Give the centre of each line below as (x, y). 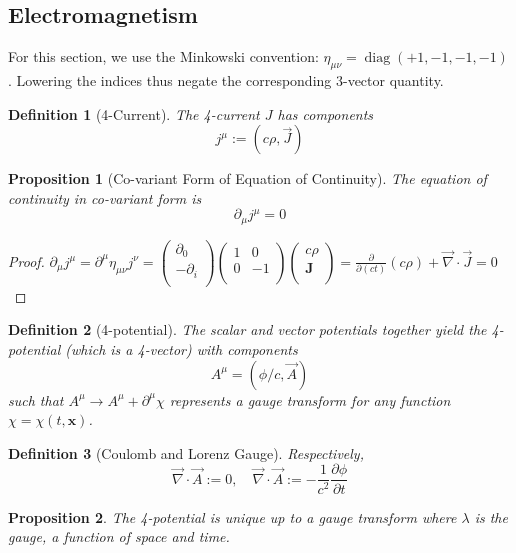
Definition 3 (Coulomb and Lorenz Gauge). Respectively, (186, 452)
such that (36, 399)
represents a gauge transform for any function (310, 399)
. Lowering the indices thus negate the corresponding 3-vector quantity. (226, 80)
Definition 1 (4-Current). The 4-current (134, 113)
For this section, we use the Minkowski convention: (163, 56)
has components (325, 113)
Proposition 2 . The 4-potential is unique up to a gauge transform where (232, 516)
